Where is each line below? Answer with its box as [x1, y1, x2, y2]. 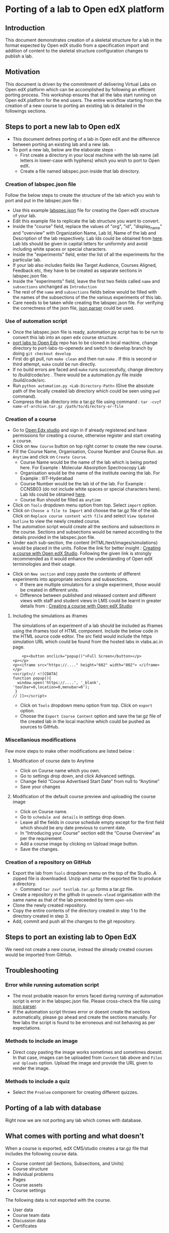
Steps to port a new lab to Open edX [5, 123, 121, 131]
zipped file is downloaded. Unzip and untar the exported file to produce [12, 875, 161, 881]
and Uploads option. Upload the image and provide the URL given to [12, 1059, 153, 1066]
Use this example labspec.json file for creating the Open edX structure [12, 207, 159, 213]
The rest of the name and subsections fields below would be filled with [12, 289, 157, 295]
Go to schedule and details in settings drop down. [20, 814, 126, 820]
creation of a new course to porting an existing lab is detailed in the [5, 102, 145, 108]
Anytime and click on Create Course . [12, 454, 87, 460]
